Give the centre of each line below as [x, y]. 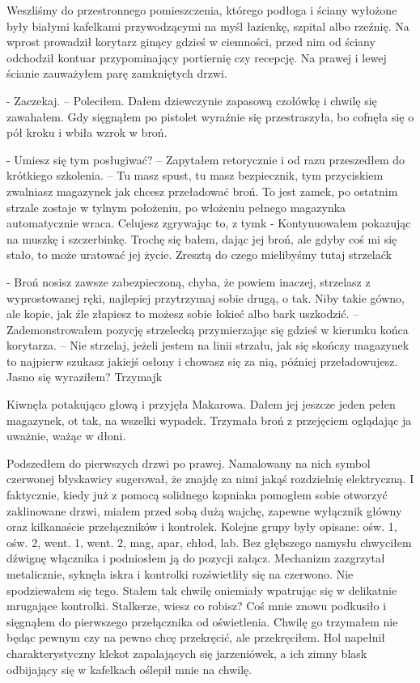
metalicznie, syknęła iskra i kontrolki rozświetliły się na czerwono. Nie [180, 574]
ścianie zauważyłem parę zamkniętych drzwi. [117, 73]
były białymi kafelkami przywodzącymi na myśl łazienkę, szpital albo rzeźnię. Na [208, 25]
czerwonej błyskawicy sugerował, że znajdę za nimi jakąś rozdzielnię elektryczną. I [210, 479]
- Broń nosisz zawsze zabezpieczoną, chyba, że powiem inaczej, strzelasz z [189, 281]
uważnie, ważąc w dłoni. [66, 436]
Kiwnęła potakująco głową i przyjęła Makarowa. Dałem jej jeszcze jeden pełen [201, 404]
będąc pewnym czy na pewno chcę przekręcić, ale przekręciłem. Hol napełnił [196, 637]
